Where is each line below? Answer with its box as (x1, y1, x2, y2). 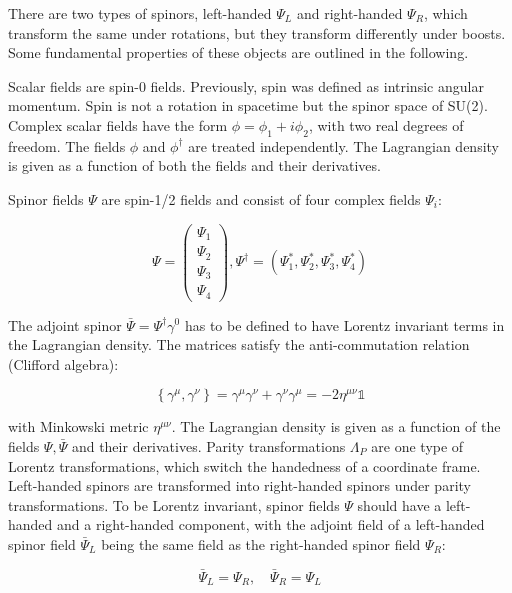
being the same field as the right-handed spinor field (101, 533, 421, 554)
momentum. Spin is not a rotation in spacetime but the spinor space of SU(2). (8, 95, 488, 116)
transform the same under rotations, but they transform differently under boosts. (8, 22, 506, 43)
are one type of (371, 435, 464, 456)
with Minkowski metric (8, 416, 149, 437)
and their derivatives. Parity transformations (71, 435, 346, 456)
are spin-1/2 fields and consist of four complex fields (101, 188, 421, 209)
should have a (357, 494, 442, 515)
